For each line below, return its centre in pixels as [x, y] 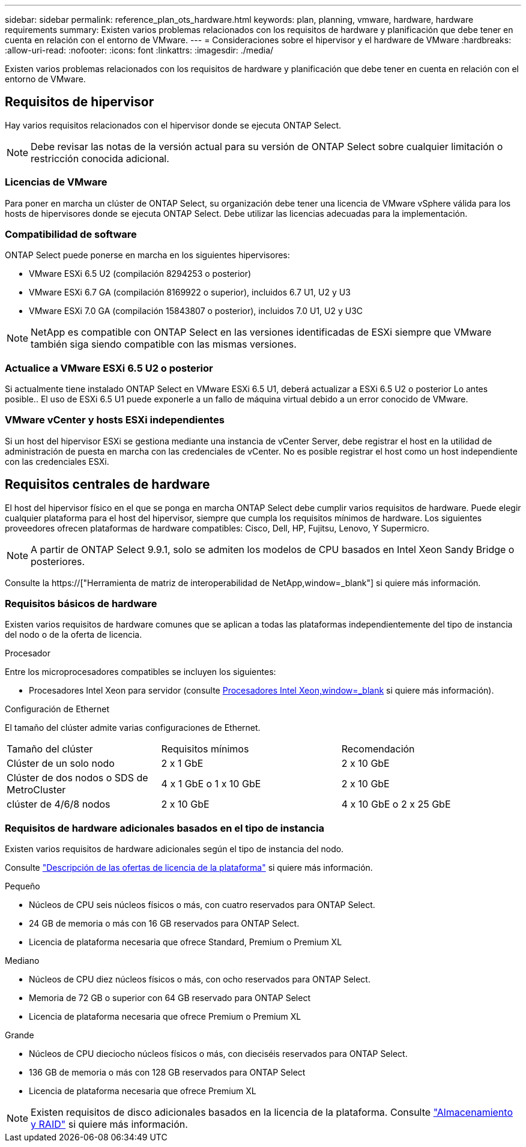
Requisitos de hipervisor [80, 102]
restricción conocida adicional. [100, 158]
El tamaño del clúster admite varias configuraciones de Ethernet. [133, 728]
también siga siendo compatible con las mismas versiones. [164, 344]
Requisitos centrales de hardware [107, 485]
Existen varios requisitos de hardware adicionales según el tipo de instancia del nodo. [174, 849]
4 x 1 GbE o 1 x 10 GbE [211, 784]
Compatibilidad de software [71, 234]
